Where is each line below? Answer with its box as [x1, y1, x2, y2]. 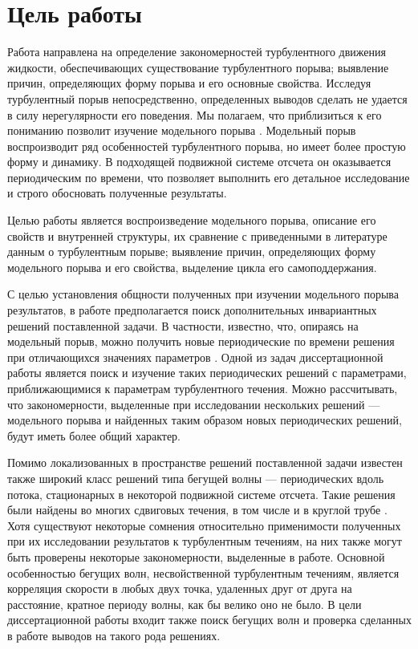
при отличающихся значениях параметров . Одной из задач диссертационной [7, 348, 384, 365]
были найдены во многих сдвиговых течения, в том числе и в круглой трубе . [7, 501, 388, 518]
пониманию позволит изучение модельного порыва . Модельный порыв [7, 122, 356, 139]
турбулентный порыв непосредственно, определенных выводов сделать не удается [7, 90, 408, 107]
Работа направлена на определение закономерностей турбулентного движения [7, 43, 386, 60]
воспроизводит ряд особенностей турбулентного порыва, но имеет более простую [7, 137, 406, 154]
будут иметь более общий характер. [7, 427, 181, 444]
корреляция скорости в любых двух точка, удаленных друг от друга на [7, 580, 352, 597]
